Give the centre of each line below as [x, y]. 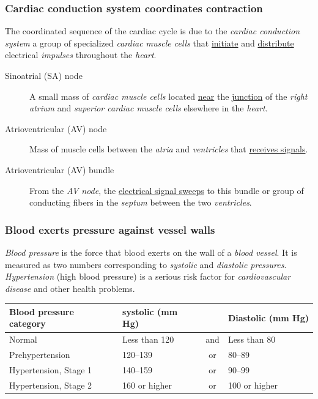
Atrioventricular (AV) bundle [60, 169]
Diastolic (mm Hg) [268, 317]
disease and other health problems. [70, 288]
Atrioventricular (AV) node [56, 128]
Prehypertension [40, 355]
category [28, 323]
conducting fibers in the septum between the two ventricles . [141, 202]
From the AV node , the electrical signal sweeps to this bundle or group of [167, 190]
